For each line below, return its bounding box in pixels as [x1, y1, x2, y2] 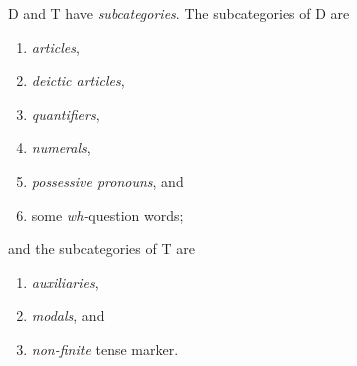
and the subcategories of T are [8, 238, 195, 259]
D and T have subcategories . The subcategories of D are [8, 3, 350, 23]
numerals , [31, 137, 91, 158]
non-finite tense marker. [31, 338, 179, 359]
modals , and [31, 305, 105, 326]
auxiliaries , [31, 271, 99, 292]
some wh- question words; [31, 204, 184, 225]
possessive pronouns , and [31, 170, 184, 191]
